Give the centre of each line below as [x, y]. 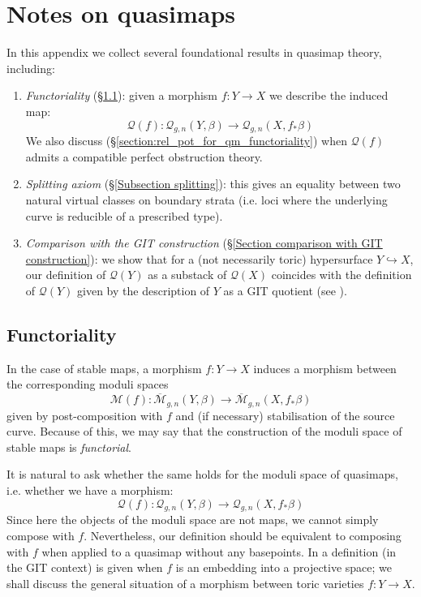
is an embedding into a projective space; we [284, 567]
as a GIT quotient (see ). [285, 291]
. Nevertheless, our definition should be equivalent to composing [243, 536]
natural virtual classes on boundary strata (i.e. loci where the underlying [206, 200]
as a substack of [187, 275]
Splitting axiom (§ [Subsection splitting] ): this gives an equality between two [213, 184]
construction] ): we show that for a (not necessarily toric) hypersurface [199, 258]
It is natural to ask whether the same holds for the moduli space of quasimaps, [202, 474]
